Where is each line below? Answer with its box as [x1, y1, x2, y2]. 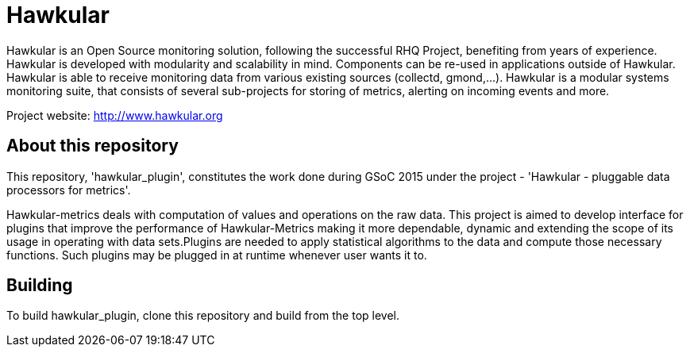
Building [6, 275, 73, 296]
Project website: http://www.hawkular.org [6, 108, 223, 122]
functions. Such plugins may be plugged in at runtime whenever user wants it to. [6, 247, 427, 262]
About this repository [6, 136, 179, 156]
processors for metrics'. [6, 182, 131, 197]
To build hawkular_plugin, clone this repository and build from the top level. [6, 309, 399, 323]
